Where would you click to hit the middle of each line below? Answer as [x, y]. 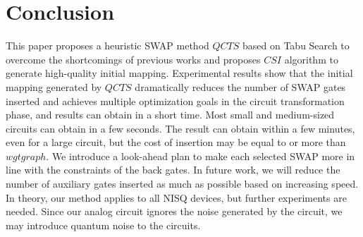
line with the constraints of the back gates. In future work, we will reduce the [173, 170]
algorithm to [311, 59]
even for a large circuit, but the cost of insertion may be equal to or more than [176, 142]
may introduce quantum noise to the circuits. [103, 225]
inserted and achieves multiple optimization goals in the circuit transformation [175, 101]
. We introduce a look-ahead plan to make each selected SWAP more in [201, 156]
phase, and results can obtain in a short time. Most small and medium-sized [170, 115]
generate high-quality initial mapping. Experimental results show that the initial [179, 73]
